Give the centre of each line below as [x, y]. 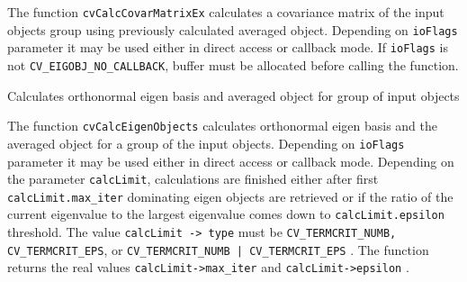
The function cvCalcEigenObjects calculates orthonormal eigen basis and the [223, 126]
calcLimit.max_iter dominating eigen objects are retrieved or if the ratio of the [230, 196]
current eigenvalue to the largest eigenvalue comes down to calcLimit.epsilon [226, 214]
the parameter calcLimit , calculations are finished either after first [193, 179]
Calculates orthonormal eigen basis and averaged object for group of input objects [233, 95]
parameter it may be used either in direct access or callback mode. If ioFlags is [228, 47]
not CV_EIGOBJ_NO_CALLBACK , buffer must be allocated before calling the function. [233, 64]
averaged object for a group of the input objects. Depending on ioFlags [206, 143]
